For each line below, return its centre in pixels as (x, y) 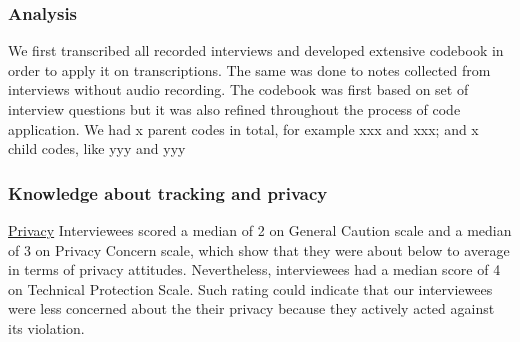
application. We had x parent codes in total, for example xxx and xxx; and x (243, 128)
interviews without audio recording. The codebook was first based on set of (238, 89)
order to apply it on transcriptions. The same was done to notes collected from (249, 69)
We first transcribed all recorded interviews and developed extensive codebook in (256, 50)
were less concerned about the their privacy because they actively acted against (251, 308)
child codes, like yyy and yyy (97, 148)
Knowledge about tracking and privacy (168, 192)
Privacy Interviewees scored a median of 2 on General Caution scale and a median (260, 230)
